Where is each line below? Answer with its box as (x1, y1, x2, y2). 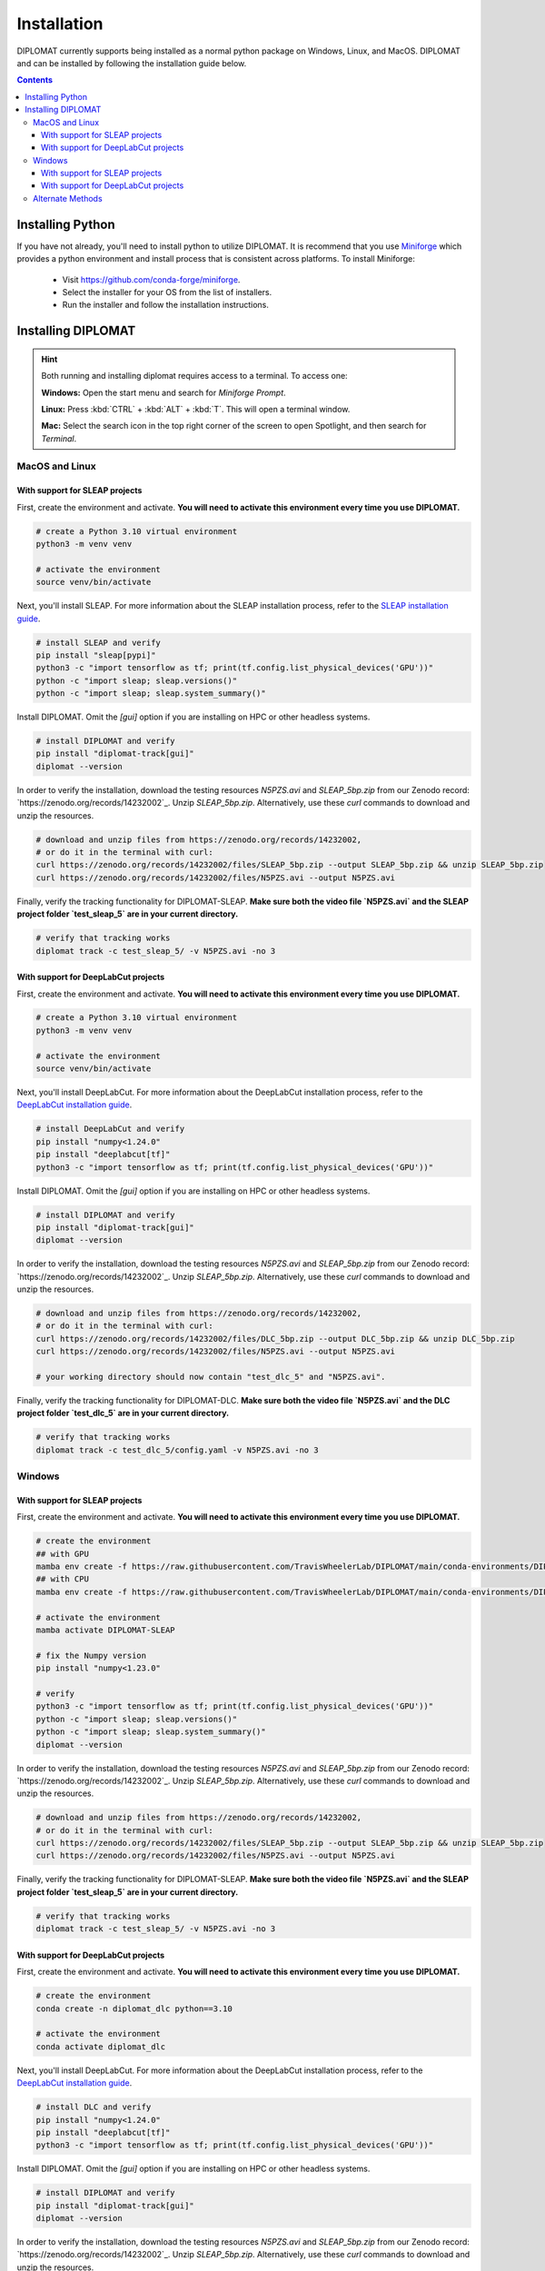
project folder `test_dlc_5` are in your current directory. (16, 1408, 230, 1419)
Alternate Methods (33, 193, 104, 203)
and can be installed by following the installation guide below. (16, 57, 247, 68)
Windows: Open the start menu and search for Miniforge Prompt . (41, 387, 286, 398)
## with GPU (35, 1549, 90, 1559)
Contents (16, 74, 54, 85)
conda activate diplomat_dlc (35, 2041, 166, 2052)
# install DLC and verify (35, 2102, 152, 2112)
